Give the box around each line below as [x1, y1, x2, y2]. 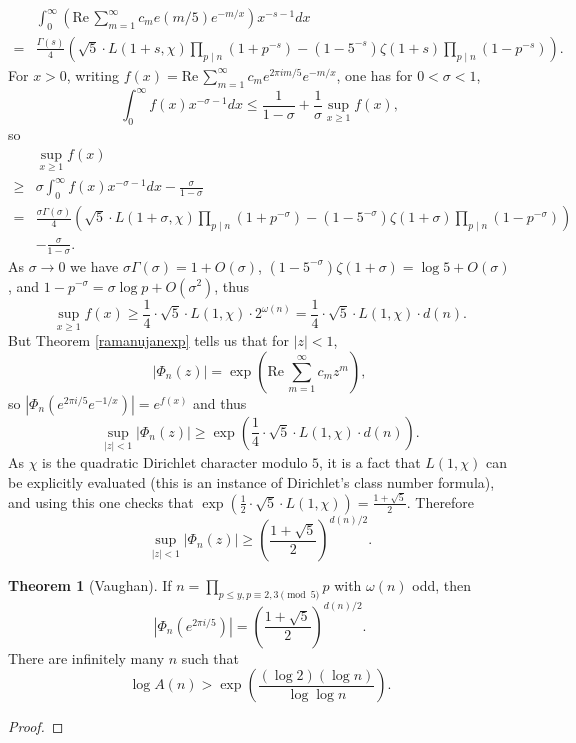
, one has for [336, 64, 413, 85]
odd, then [412, 575, 472, 596]
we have [70, 255, 119, 276]
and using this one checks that [8, 491, 194, 512]
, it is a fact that [319, 452, 421, 473]
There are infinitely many [8, 647, 165, 668]
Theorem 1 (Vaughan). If [8, 575, 172, 596]
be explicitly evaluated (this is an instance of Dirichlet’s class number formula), [8, 471, 495, 492]
